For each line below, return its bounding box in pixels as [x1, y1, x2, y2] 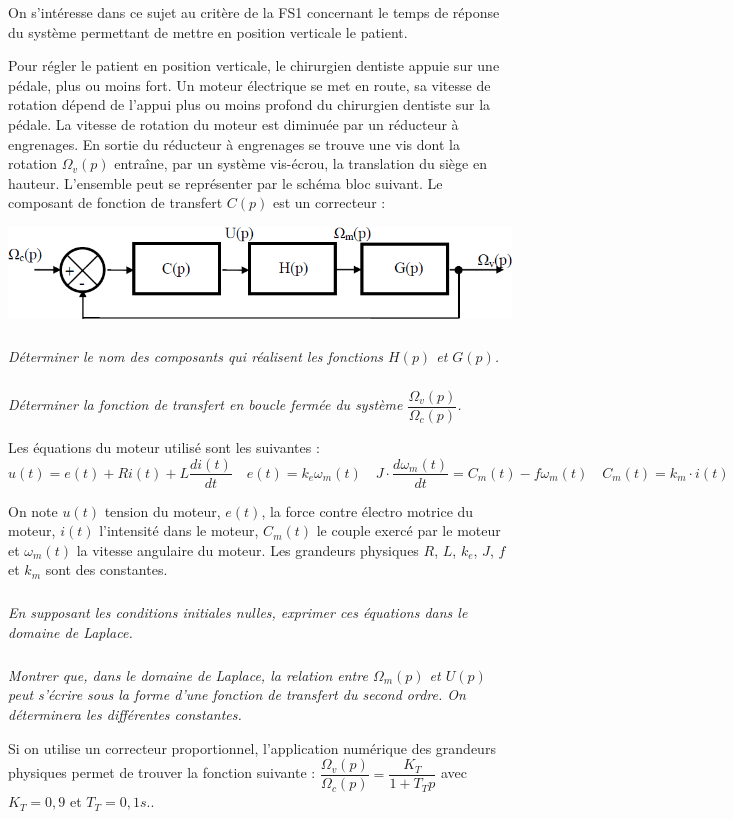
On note [8, 500, 58, 521]
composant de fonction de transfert [8, 192, 223, 213]
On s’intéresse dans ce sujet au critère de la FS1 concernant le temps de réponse [8, 2, 500, 22]
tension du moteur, [104, 500, 221, 521]
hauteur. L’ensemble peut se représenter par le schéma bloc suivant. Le [8, 172, 443, 193]
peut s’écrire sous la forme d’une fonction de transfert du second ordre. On [8, 684, 466, 705]
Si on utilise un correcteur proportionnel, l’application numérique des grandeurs [8, 737, 496, 758]
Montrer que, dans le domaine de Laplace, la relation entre [8, 664, 368, 685]
